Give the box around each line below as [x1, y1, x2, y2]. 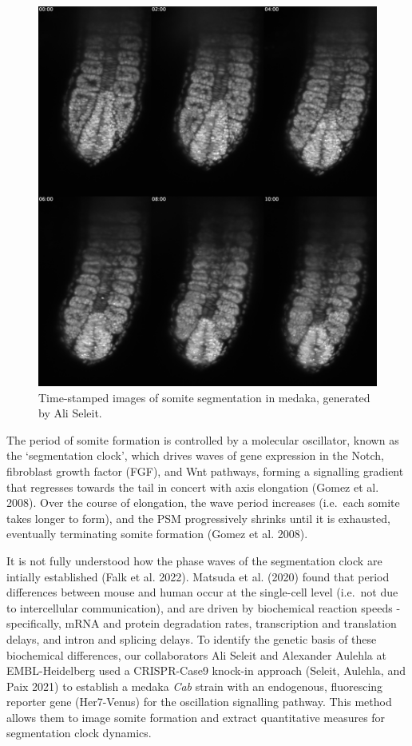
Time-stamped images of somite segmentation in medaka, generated [38, 389, 370, 405]
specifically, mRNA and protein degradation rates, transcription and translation [6, 615, 397, 632]
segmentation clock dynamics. [6, 724, 152, 741]
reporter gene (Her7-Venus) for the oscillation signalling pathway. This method [6, 693, 392, 710]
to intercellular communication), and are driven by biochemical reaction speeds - [6, 599, 401, 616]
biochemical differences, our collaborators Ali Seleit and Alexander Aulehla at [6, 646, 386, 663]
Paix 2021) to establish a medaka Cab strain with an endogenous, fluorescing [6, 677, 383, 694]
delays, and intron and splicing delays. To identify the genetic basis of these [6, 630, 377, 647]
